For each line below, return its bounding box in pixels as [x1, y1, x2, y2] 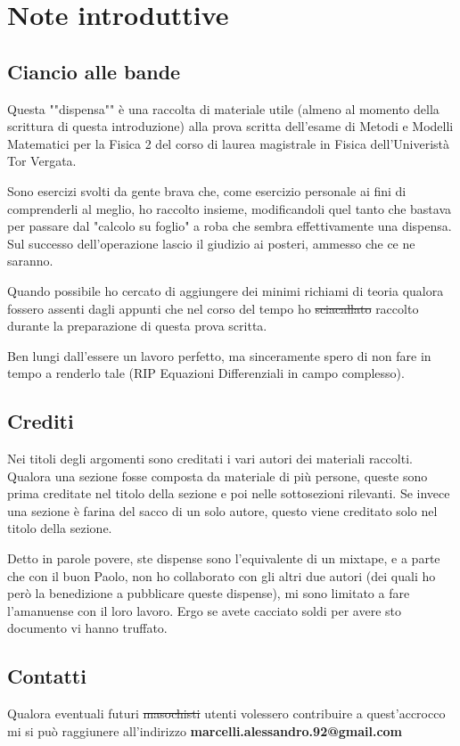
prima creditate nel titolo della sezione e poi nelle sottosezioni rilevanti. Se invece [7, 484, 450, 503]
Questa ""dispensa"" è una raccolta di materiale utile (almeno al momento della [7, 99, 439, 118]
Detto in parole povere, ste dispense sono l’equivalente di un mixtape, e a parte [7, 549, 440, 568]
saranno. [7, 251, 53, 270]
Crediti [7, 407, 74, 435]
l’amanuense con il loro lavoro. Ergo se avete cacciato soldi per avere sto [7, 601, 402, 619]
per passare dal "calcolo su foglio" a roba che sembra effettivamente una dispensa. [7, 217, 452, 235]
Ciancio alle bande [7, 57, 181, 85]
